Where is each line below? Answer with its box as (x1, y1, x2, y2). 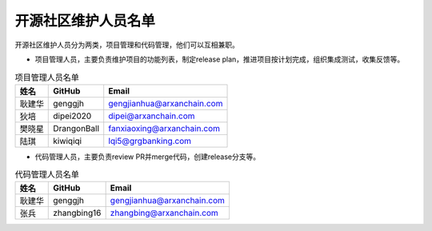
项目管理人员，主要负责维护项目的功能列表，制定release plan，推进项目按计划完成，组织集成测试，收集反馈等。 (34, 54, 405, 64)
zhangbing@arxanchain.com (110, 208, 219, 219)
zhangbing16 (53, 208, 102, 219)
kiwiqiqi (53, 135, 82, 146)
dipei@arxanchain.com (108, 110, 195, 121)
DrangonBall (53, 122, 100, 133)
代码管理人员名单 (14, 169, 80, 180)
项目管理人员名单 (14, 72, 80, 83)
